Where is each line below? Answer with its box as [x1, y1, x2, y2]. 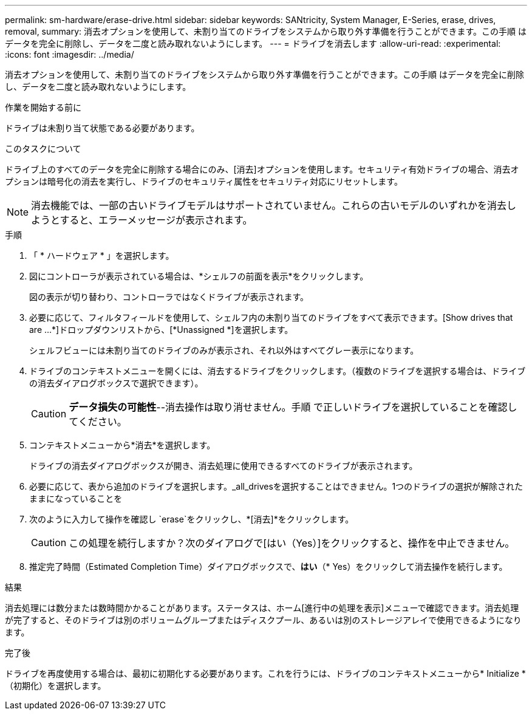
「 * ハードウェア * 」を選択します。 [29, 250, 174, 261]
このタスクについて [5, 143, 81, 154]
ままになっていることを [29, 493, 123, 504]
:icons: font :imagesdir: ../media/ [5, 49, 134, 60]
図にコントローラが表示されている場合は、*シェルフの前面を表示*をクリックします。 [29, 271, 369, 281]
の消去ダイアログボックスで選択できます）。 [29, 378, 203, 388]
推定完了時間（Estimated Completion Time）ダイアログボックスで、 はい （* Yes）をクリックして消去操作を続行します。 [29, 561, 508, 572]
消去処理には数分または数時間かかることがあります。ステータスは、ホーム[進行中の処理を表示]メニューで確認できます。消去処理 [5, 603, 519, 613]
